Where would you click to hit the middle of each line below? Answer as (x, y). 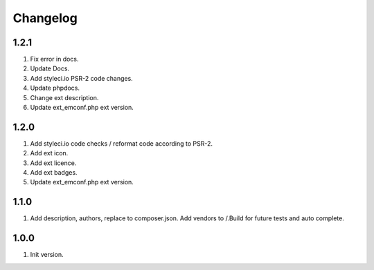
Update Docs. (50, 68)
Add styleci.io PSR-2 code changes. (81, 78)
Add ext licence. (53, 163)
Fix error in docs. (54, 59)
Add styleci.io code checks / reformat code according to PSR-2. (121, 143)
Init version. (47, 255)
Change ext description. (64, 97)
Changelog (45, 18)
